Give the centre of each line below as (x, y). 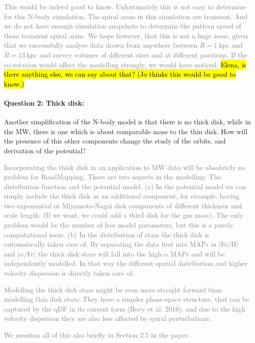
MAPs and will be (198, 253)
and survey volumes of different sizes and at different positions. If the (143, 54)
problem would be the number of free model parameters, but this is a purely (119, 225)
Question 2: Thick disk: (44, 102)
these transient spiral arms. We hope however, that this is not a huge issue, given (126, 35)
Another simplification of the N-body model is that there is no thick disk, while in (127, 122)
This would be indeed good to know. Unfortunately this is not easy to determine (125, 6)
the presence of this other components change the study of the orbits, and (115, 141)
